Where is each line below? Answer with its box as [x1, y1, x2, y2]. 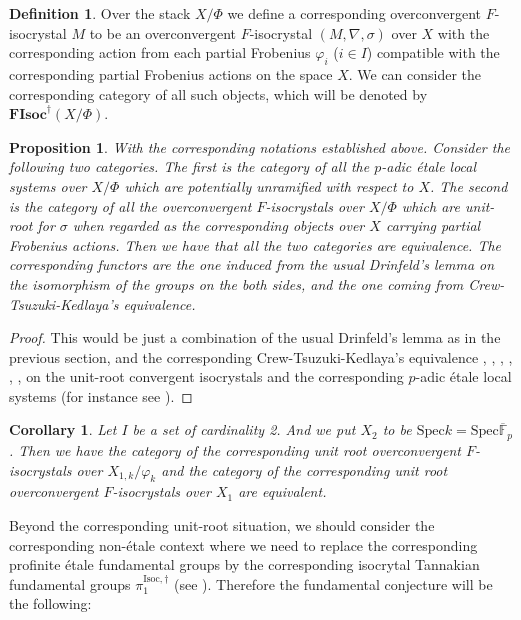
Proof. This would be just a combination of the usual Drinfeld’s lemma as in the [9, 327, 501, 348]
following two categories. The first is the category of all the [9, 156, 370, 177]
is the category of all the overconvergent [9, 195, 252, 216]
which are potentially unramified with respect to [124, 175, 414, 196]
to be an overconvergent [89, 22, 236, 43]
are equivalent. [238, 481, 327, 502]
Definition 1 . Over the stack [9, 3, 191, 23]
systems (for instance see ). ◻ [9, 385, 193, 406]
